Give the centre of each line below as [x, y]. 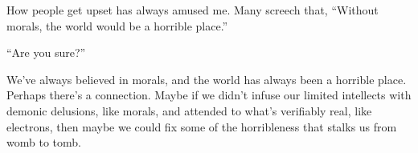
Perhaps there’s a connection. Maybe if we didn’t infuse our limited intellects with [209, 95]
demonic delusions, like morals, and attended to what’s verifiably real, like [189, 110]
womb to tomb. [44, 142]
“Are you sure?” [46, 52]
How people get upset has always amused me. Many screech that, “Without [193, 10]
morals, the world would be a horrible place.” [117, 25]
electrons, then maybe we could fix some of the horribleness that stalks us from [202, 126]
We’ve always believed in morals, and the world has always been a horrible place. [207, 79]
